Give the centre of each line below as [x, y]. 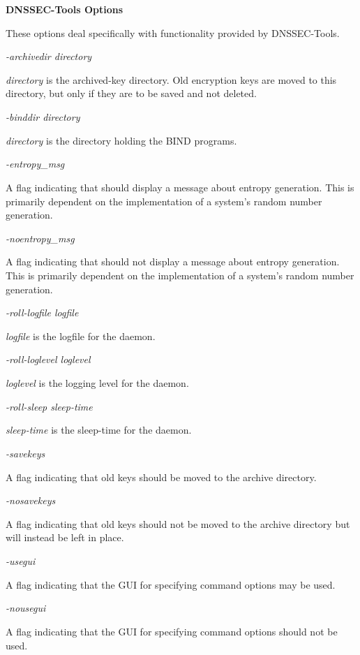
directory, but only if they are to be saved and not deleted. [131, 93]
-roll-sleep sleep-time [49, 406]
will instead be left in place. [65, 537]
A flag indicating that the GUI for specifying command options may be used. [171, 584]
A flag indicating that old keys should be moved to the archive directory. [161, 477]
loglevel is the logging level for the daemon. [97, 383]
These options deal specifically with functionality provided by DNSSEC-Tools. [173, 32]
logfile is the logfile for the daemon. [81, 336]
